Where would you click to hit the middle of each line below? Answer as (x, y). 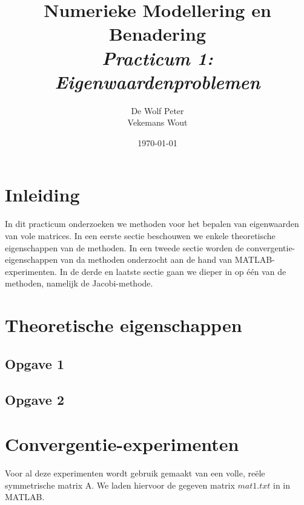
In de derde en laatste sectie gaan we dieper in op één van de (173, 271)
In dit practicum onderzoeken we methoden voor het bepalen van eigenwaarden (152, 224)
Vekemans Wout (157, 122)
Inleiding (42, 195)
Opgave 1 (35, 363)
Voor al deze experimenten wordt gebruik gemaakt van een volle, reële (135, 473)
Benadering (157, 34)
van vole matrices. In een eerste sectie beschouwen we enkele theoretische (140, 236)
